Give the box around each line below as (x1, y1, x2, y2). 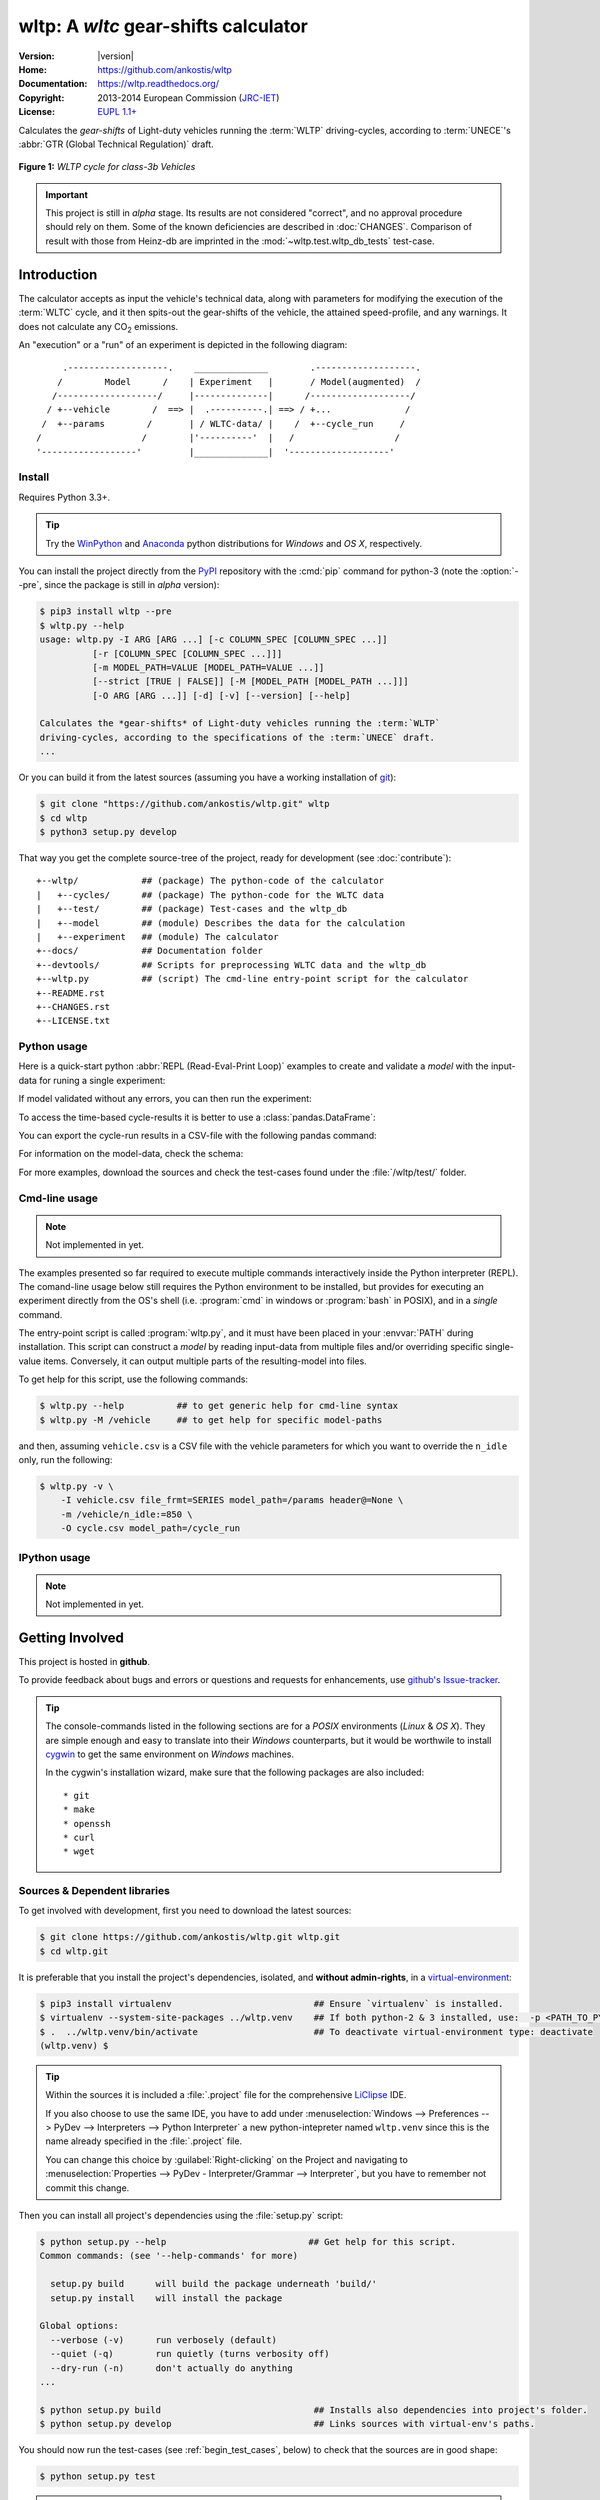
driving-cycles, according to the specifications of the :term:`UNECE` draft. (39, 731, 435, 743)
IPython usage (18, 1550, 91, 1564)
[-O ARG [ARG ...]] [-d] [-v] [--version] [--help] (91, 690, 351, 701)
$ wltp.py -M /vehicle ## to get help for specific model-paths (39, 1414, 383, 1425)
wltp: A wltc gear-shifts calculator (18, 15, 309, 37)
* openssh (63, 1818, 111, 1829)
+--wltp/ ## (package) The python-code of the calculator (36, 875, 385, 887)
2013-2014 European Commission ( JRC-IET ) (97, 91, 280, 104)
